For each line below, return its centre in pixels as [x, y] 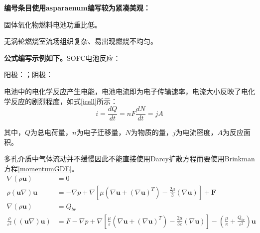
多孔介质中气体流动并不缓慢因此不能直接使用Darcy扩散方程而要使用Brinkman [130, 159]
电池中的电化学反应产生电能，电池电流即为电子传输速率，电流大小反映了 [123, 91]
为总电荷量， [52, 132]
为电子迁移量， [101, 132]
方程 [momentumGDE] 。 [41, 168]
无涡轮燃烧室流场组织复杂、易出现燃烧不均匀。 [81, 41]
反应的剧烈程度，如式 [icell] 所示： [64, 101]
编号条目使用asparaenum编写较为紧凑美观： [77, 7]
